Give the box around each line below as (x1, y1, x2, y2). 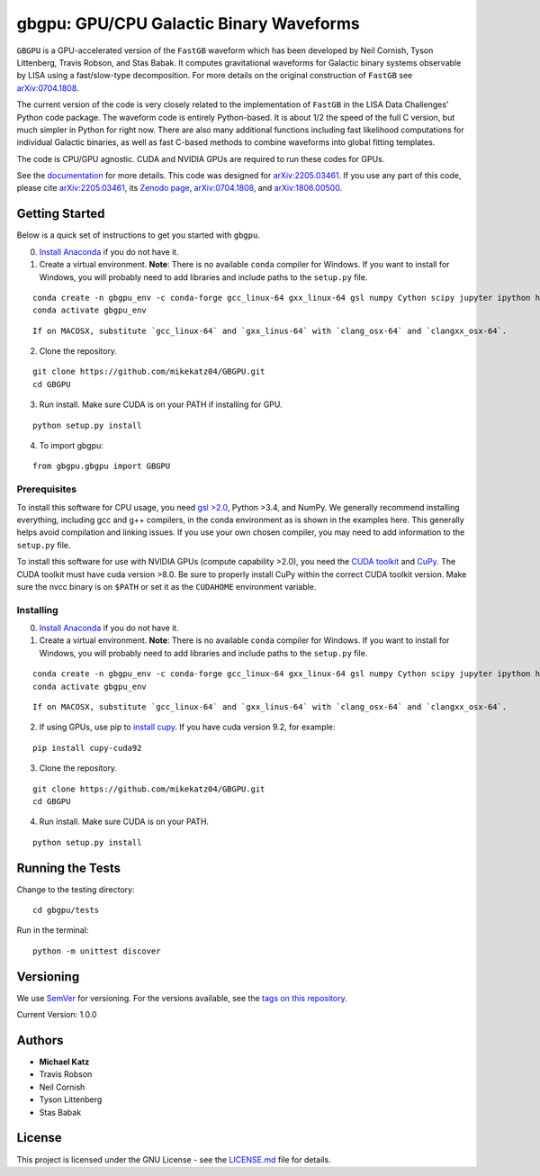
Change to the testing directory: (16, 883, 135, 895)
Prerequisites (16, 483, 76, 495)
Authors (16, 1032, 64, 1048)
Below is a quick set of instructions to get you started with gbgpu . (16, 230, 260, 240)
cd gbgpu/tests (32, 905, 100, 916)
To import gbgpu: (39, 440, 103, 451)
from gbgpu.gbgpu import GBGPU (32, 461, 171, 472)
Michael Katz (39, 1056, 90, 1067)
